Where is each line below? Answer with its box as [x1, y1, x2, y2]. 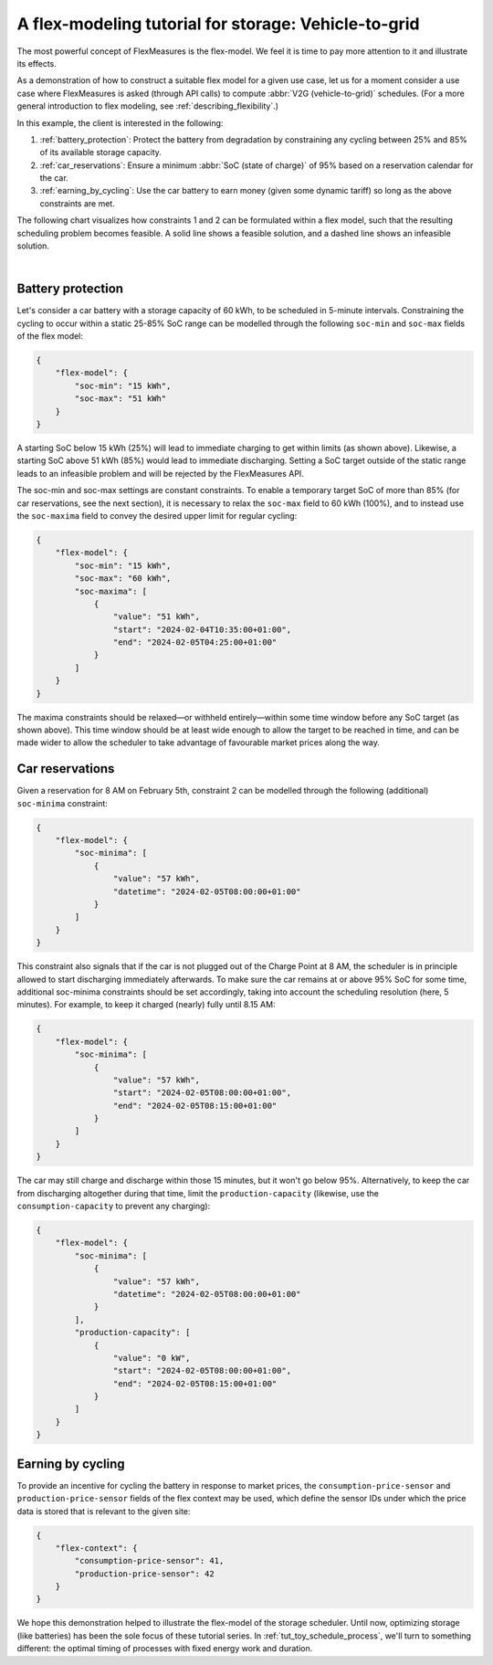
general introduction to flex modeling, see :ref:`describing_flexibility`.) [16, 100, 278, 111]
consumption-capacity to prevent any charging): [16, 1201, 211, 1212]
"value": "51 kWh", [112, 612, 201, 622]
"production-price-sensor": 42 [74, 1568, 215, 1579]
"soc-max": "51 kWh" [74, 394, 167, 404]
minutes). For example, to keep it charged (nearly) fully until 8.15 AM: [16, 999, 276, 1010]
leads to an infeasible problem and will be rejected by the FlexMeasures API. [16, 468, 305, 479]
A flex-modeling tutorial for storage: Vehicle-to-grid [16, 14, 420, 34]
